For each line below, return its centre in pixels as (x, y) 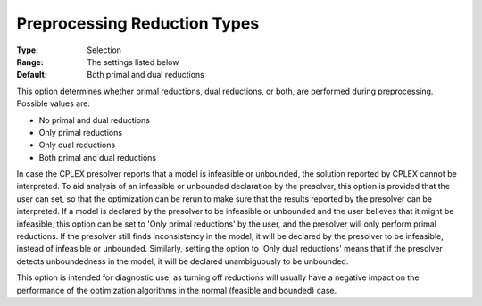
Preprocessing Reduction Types (138, 23)
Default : (32, 75)
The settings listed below (133, 62)
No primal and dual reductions (95, 120)
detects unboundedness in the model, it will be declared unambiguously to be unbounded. (183, 261)
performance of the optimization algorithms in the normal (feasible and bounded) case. (177, 290)
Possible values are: (54, 103)
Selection (104, 50)
